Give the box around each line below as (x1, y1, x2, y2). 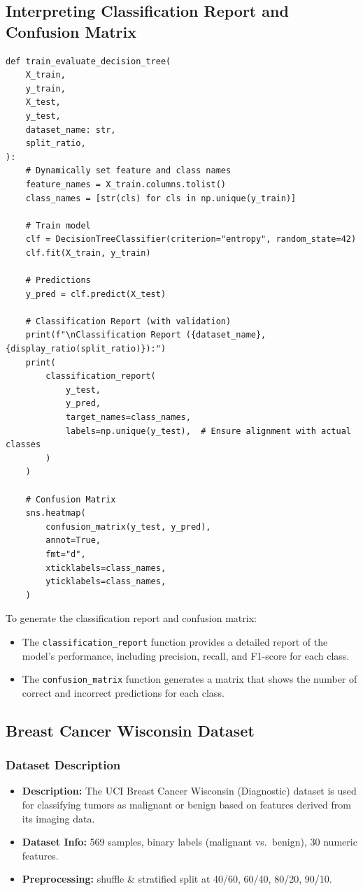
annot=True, (45, 535, 101, 546)
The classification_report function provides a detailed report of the (22, 634, 328, 649)
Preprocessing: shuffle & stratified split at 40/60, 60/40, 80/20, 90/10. (22, 871, 332, 886)
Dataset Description (6, 756, 121, 774)
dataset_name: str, (25, 124, 116, 135)
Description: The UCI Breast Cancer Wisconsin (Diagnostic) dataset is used (22, 783, 357, 798)
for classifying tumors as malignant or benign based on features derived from (22, 797, 351, 812)
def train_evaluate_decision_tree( (6, 56, 171, 66)
